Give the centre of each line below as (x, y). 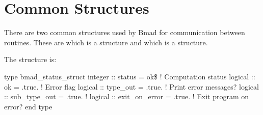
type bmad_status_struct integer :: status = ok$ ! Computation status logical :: (130, 76)
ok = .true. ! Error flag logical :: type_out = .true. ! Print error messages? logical (131, 86)
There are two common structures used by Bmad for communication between (125, 32)
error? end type (28, 106)
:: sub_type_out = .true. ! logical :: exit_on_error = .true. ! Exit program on (127, 96)
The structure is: (30, 59)
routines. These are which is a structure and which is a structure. (106, 42)
